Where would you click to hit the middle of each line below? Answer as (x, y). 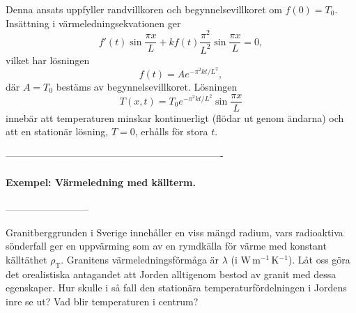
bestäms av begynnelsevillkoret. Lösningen (147, 86)
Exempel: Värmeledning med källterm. (101, 182)
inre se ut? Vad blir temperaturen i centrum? (102, 301)
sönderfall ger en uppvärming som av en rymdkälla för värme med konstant (166, 246)
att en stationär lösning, (57, 131)
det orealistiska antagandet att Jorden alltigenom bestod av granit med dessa (171, 274)
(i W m (246, 259)
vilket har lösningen (48, 60)
